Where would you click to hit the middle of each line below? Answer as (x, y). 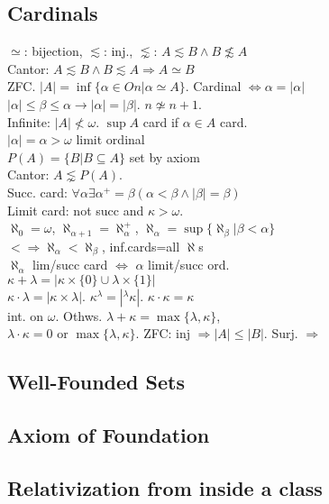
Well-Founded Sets (96, 382)
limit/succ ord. (189, 265)
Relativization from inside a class (165, 487)
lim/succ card (70, 265)
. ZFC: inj (163, 333)
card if (161, 121)
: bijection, (53, 51)
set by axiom (164, 156)
